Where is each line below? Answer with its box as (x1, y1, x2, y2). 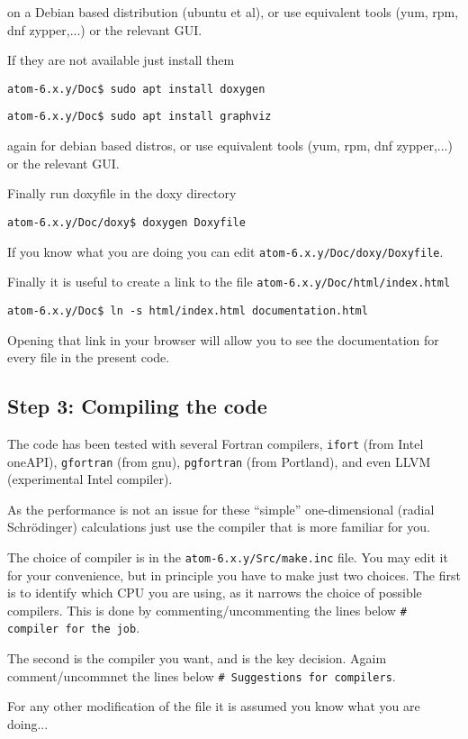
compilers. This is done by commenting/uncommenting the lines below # (7, 600, 407, 619)
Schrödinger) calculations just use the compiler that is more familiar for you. (7, 517, 430, 536)
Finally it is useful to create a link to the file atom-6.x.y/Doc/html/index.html (7, 272, 451, 291)
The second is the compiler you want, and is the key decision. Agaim (7, 649, 387, 668)
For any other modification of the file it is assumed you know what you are (7, 697, 420, 716)
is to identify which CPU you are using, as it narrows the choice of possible (7, 583, 422, 602)
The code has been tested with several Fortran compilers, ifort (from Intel (7, 433, 424, 452)
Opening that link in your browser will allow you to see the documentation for (7, 330, 439, 349)
